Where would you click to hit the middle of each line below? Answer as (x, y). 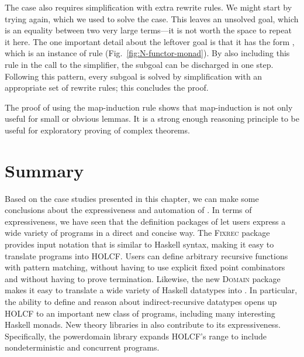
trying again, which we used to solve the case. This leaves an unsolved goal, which (152, 18)
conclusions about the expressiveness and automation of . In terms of (128, 210)
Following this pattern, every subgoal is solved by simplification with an (134, 76)
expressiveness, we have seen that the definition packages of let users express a (145, 221)
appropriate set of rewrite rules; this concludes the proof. (107, 87)
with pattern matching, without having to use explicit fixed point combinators (145, 267)
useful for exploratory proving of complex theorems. (97, 130)
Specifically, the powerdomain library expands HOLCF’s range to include (136, 336)
